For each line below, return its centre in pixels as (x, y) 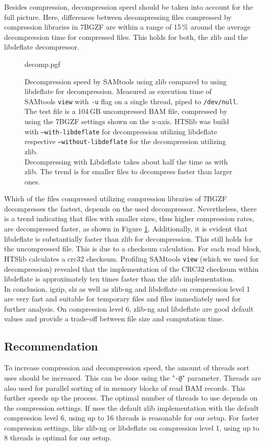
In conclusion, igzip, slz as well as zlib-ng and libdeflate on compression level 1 (127, 288)
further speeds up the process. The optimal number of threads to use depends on (131, 398)
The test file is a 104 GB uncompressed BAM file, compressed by (126, 111)
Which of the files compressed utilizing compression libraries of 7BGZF (116, 198)
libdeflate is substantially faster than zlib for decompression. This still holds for (129, 238)
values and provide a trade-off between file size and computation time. (114, 319)
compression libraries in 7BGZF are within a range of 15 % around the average (127, 27)
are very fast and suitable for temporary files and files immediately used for (123, 299)
